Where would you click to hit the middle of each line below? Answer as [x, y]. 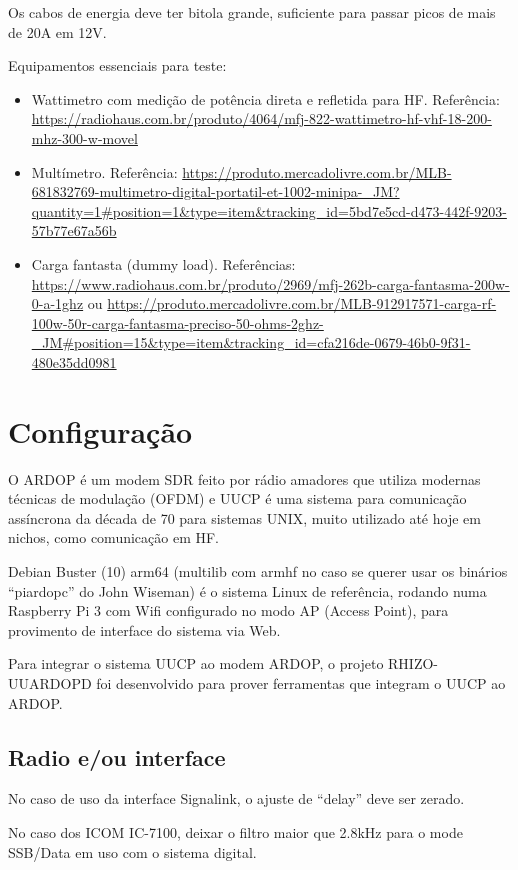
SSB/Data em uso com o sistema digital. [132, 851]
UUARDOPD [50, 682]
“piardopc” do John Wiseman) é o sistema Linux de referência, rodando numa [247, 590]
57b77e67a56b [74, 230]
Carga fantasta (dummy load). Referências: [163, 263]
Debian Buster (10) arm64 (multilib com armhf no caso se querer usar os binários [258, 571]
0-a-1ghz [57, 303]
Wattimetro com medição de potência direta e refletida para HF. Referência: [265, 98]
